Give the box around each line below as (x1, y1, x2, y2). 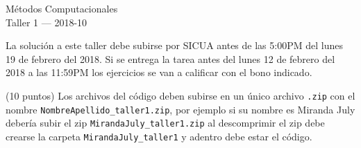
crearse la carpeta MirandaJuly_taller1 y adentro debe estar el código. (6, 129, 312, 143)
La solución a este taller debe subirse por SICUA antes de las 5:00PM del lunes (6, 38, 343, 53)
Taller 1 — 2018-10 (6, 15, 87, 29)
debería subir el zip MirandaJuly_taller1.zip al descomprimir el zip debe (6, 115, 325, 130)
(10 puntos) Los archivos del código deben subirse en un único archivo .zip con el (6, 88, 355, 102)
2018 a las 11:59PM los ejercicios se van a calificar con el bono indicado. (6, 65, 312, 80)
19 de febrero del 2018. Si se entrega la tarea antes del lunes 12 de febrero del (6, 51, 335, 66)
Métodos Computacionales (6, 1, 118, 15)
